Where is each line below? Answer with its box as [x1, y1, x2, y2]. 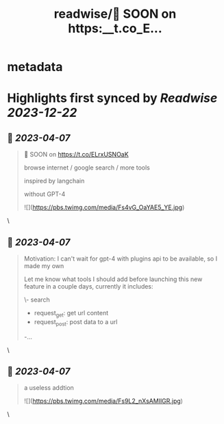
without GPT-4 [23, 190, 66, 198]
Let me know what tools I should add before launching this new [23, 275, 203, 283]
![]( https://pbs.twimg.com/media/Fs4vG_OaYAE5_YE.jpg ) [23, 203, 185, 211]
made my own [23, 262, 64, 269]
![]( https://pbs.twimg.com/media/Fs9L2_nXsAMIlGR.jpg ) [23, 397, 184, 406]
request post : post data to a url [34, 317, 118, 328]
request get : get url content [34, 309, 108, 319]
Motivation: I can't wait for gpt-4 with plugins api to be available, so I [23, 254, 218, 263]
